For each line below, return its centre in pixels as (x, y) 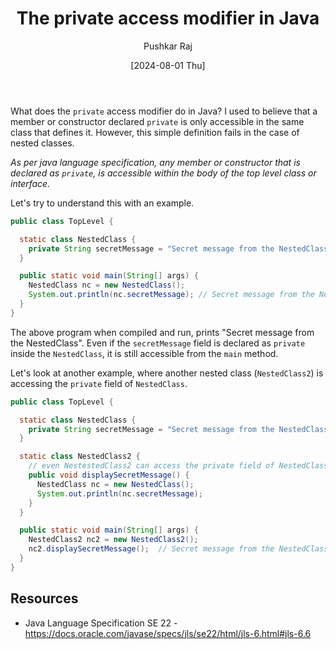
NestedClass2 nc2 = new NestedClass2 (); (113, 540)
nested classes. (42, 143)
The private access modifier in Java (168, 18)
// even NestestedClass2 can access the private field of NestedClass (178, 466)
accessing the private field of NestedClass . (99, 383)
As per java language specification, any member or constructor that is (155, 162)
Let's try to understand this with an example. (102, 203)
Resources (44, 598)
